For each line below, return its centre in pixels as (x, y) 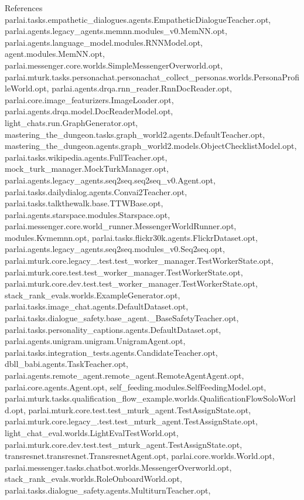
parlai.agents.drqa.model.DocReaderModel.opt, (89, 111)
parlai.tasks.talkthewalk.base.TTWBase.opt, (84, 203)
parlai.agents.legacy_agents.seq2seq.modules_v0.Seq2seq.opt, (115, 249)
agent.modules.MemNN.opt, (55, 54)
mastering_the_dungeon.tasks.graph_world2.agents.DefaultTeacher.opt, (135, 134)
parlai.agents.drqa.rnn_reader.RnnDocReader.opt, (142, 88)
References (24, 8)
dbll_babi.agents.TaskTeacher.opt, (67, 364)
